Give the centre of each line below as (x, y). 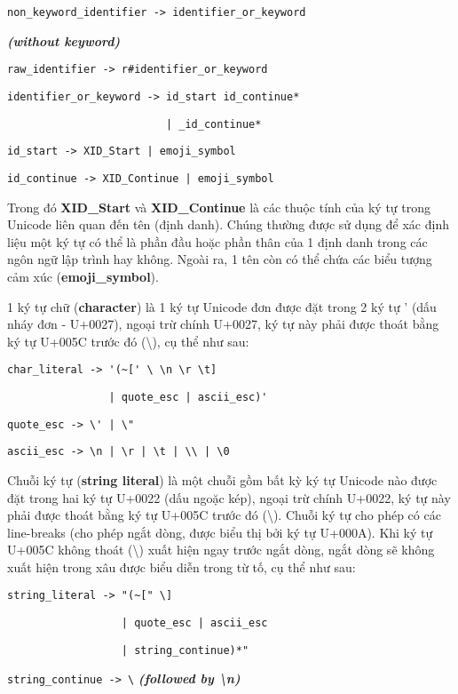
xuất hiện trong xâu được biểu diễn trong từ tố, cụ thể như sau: (182, 566)
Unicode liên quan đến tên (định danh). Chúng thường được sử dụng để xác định (228, 224)
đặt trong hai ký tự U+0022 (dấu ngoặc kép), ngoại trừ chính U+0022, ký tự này (229, 497)
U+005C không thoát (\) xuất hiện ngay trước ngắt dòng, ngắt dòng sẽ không (221, 550)
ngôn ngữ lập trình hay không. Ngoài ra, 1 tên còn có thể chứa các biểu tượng (220, 259)
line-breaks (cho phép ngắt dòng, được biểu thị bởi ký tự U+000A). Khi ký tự (220, 532)
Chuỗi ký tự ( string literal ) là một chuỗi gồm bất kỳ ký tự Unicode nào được (222, 479)
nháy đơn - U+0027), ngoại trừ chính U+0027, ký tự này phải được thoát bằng (223, 324)
